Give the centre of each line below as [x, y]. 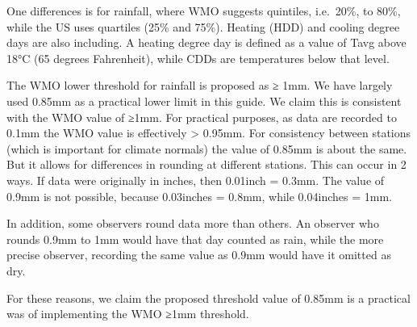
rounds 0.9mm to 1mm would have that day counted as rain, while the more [195, 239]
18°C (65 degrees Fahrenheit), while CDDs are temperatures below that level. [198, 58]
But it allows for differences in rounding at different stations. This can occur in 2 [206, 164]
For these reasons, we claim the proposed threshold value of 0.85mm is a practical [208, 298]
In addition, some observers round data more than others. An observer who [193, 223]
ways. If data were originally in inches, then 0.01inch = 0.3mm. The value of [196, 180]
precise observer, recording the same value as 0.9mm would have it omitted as [199, 255]
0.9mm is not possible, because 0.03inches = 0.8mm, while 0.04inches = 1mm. [199, 196]
